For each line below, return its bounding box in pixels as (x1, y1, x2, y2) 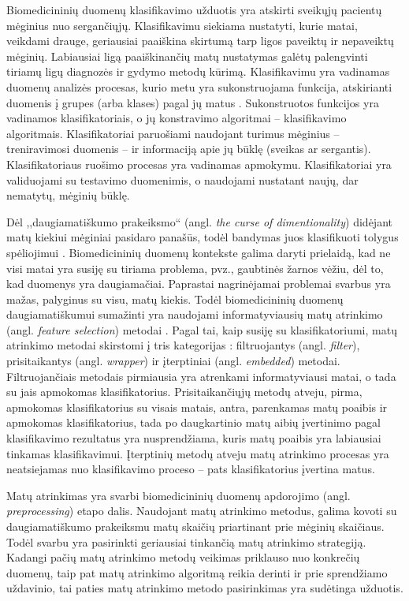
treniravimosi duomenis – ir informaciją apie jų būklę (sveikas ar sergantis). (6, 140, 371, 157)
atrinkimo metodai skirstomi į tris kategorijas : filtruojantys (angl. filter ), (6, 337, 360, 353)
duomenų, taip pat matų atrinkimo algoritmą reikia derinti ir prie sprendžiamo (6, 564, 388, 580)
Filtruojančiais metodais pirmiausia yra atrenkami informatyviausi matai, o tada (6, 368, 396, 384)
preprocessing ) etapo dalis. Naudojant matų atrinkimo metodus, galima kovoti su (6, 502, 397, 519)
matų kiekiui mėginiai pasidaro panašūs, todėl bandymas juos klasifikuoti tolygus (6, 229, 399, 245)
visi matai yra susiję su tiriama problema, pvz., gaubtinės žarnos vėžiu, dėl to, (6, 259, 384, 276)
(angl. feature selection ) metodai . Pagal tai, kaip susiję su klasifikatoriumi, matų (6, 321, 397, 338)
